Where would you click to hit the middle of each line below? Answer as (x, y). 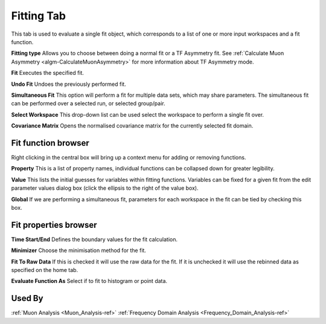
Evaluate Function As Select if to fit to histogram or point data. (89, 281)
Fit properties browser (54, 225)
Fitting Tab (39, 16)
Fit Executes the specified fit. (48, 73)
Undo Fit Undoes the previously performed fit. (69, 84)
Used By (27, 298)
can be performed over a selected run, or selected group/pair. (88, 103)
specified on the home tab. (45, 270)
